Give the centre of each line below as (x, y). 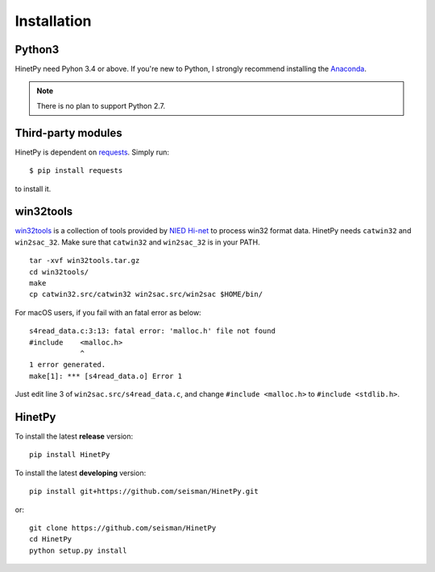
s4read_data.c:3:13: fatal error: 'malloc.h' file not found (152, 331)
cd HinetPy (51, 539)
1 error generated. (68, 365)
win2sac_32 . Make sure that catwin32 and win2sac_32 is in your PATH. (138, 242)
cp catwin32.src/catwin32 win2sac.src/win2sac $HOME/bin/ (146, 294)
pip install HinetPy (70, 455)
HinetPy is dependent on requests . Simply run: (92, 152)
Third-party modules (68, 133)
